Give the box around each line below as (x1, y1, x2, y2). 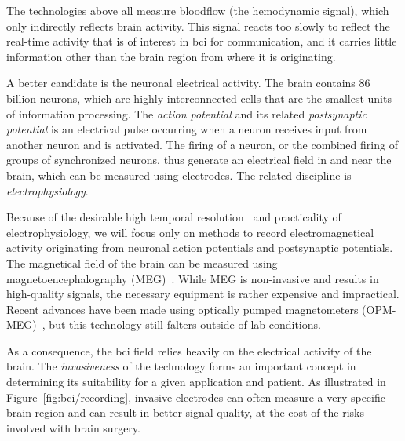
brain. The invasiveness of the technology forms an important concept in (6, 358, 356, 374)
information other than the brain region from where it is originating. (6, 48, 336, 64)
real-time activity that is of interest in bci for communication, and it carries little (6, 33, 397, 49)
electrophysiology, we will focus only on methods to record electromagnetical (6, 224, 374, 240)
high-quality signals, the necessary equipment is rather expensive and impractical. (6, 286, 400, 302)
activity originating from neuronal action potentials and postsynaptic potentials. (6, 239, 393, 256)
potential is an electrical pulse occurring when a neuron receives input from (6, 121, 367, 137)
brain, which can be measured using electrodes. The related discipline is (6, 166, 352, 183)
